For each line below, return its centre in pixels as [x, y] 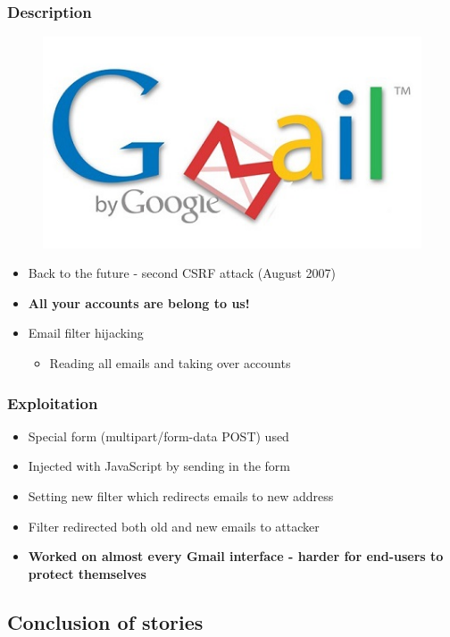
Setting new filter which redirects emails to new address [181, 496]
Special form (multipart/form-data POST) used [158, 436]
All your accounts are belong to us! [139, 302]
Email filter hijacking [86, 333]
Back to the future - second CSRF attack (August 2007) [182, 273]
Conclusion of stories [105, 621]
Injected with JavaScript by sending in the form [159, 466]
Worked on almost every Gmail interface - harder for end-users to [236, 556]
